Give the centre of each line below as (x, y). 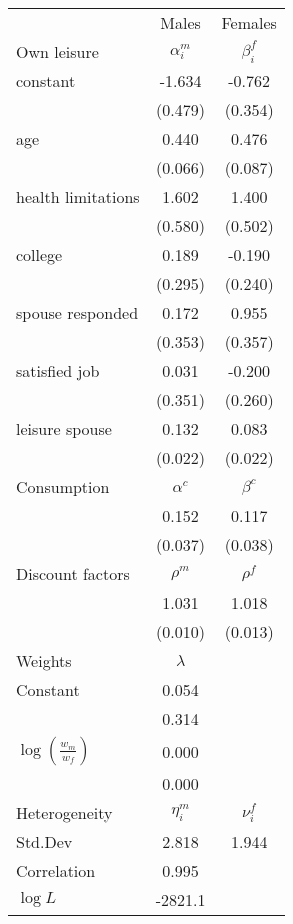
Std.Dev (44, 841)
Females (249, 22)
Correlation (56, 870)
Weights (44, 660)
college (39, 254)
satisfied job (58, 370)
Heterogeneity (64, 812)
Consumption (63, 486)
